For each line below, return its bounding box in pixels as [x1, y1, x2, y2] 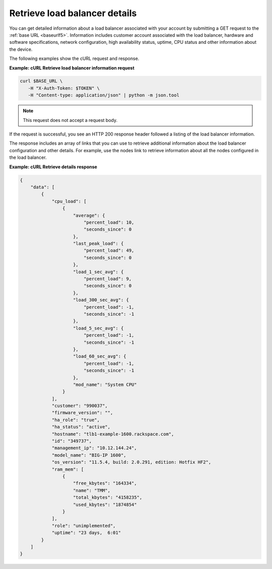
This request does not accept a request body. [23, 117, 118, 123]
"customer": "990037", [51, 403, 108, 409]
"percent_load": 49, [83, 247, 134, 254]
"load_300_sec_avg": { [73, 297, 129, 303]
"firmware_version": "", [51, 410, 113, 416]
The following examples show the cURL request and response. [9, 55, 140, 61]
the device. [9, 46, 33, 52]
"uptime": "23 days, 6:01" [51, 530, 121, 536]
